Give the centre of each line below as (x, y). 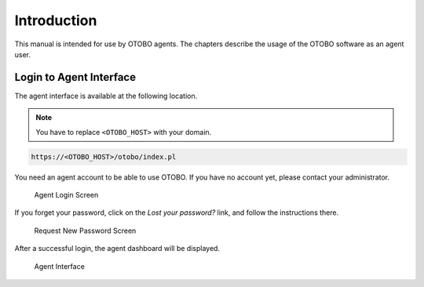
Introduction (56, 20)
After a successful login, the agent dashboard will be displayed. (117, 249)
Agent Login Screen (66, 194)
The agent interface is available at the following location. (106, 96)
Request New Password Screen (85, 231)
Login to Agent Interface (75, 77)
